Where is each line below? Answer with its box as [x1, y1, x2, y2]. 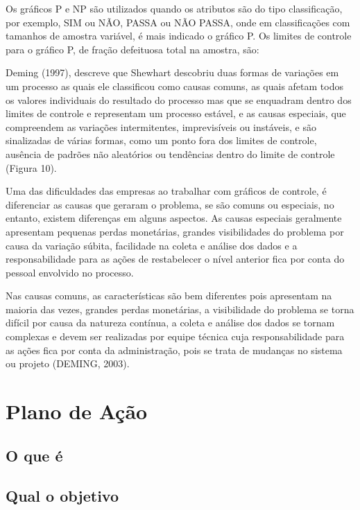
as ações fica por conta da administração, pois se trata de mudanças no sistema [6, 342, 343, 357]
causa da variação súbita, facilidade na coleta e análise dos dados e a [6, 238, 298, 252]
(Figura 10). [6, 160, 57, 175]
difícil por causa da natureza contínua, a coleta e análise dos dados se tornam [6, 315, 335, 330]
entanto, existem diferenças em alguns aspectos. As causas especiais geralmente [6, 211, 342, 225]
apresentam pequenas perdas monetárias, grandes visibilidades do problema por [6, 224, 344, 238]
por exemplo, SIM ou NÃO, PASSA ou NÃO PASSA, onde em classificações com [6, 15, 350, 29]
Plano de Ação [6, 397, 148, 425]
